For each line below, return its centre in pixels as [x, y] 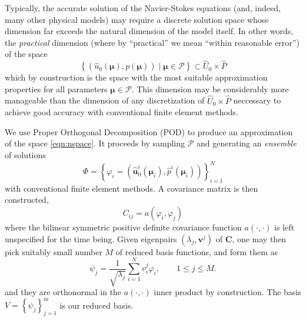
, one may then [259, 238]
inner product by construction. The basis [227, 292]
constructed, [27, 200]
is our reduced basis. [97, 305]
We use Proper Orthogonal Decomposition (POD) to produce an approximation [149, 131]
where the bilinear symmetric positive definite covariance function [123, 227]
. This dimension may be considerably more [210, 88]
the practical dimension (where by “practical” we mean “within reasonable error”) [152, 42]
